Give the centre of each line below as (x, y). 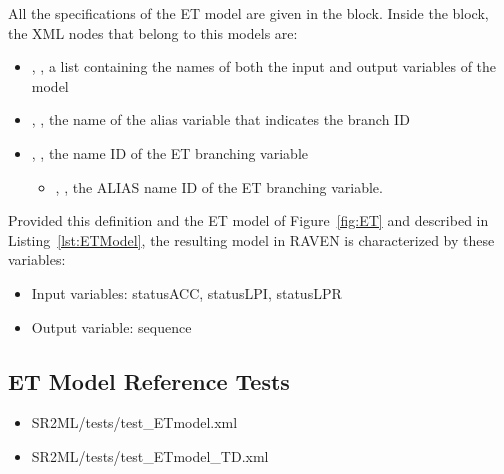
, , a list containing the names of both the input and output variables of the (264, 66)
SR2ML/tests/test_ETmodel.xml (134, 422)
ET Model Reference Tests (149, 380)
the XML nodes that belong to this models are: (153, 32)
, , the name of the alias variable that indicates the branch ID (220, 119)
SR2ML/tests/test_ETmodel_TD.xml (150, 455)
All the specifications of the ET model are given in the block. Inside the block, (248, 13)
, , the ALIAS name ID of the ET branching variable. (219, 186)
